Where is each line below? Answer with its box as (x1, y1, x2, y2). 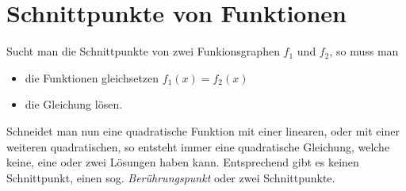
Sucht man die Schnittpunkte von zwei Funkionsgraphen (6, 43, 280, 59)
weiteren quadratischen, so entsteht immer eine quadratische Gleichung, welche (6, 138, 390, 155)
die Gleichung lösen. (25, 96, 123, 113)
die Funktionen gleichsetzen (25, 69, 159, 86)
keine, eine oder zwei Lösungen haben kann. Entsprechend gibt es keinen (6, 154, 359, 170)
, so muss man (329, 43, 399, 59)
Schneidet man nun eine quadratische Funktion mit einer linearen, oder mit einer (6, 122, 400, 139)
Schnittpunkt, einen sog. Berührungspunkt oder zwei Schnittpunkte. (6, 169, 335, 185)
